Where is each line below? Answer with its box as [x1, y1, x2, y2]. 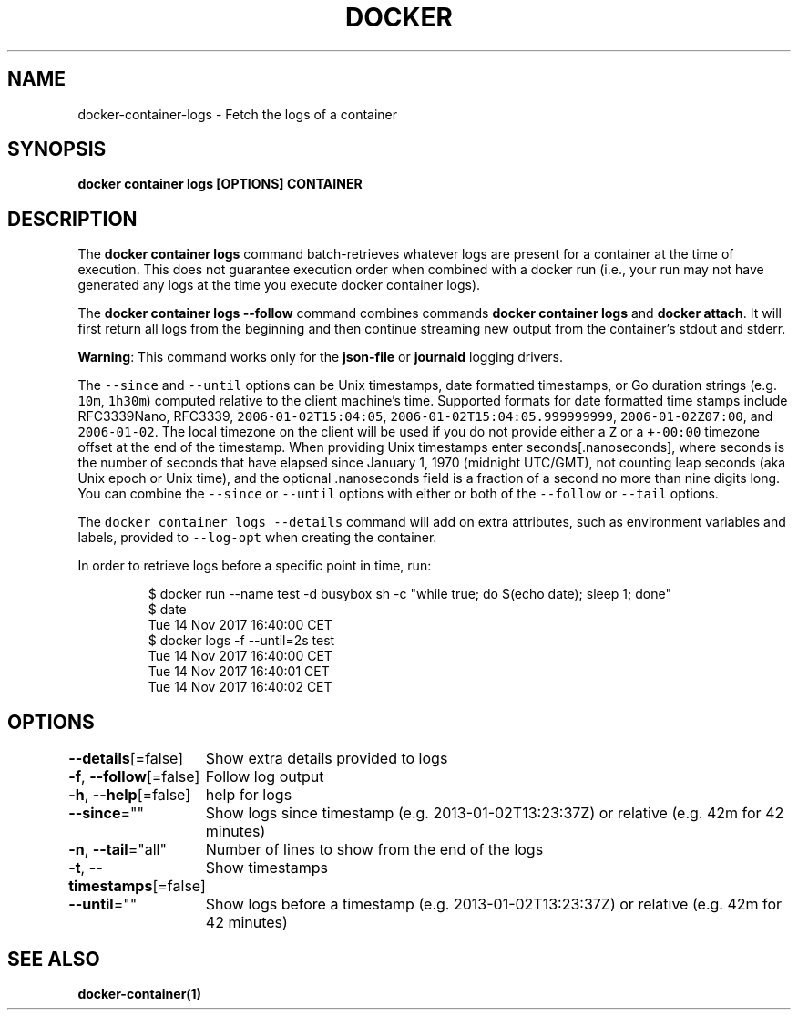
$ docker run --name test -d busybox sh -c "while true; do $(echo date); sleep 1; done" [148, 586, 671, 602]
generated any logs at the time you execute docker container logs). [77, 277, 481, 293]
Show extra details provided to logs [205, 749, 448, 768]
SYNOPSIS [7, 138, 107, 161]
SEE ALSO [7, 947, 100, 971]
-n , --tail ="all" [68, 840, 167, 859]
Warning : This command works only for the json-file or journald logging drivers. [77, 349, 563, 365]
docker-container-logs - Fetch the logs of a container [77, 106, 398, 122]
